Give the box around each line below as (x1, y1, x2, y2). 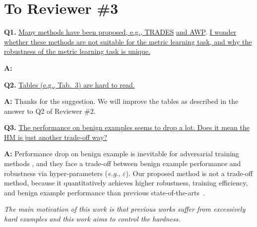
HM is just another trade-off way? (4, 132, 107, 142)
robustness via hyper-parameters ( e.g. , (4, 168, 121, 178)
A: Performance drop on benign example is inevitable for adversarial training (4, 148, 239, 159)
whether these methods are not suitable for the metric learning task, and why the (4, 36, 252, 46)
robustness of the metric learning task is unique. (4, 46, 150, 56)
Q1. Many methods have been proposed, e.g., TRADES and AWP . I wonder (4, 27, 237, 37)
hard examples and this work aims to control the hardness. (4, 214, 181, 224)
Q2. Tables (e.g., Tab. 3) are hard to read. (4, 79, 135, 90)
